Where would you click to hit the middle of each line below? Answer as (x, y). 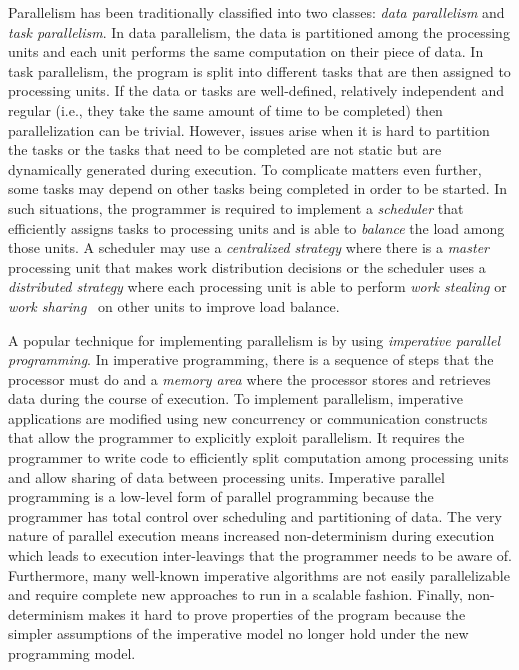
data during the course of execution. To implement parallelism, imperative (235, 398)
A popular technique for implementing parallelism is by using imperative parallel (254, 339)
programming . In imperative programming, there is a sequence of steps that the (251, 359)
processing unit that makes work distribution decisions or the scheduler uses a (247, 266)
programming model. (72, 653)
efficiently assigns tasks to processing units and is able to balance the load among (256, 227)
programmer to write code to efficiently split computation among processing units (258, 457)
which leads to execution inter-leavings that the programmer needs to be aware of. (260, 555)
